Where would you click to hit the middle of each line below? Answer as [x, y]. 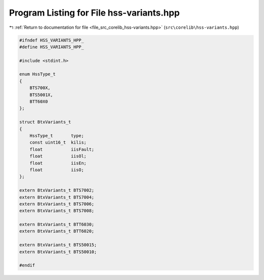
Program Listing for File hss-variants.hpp [94, 13]
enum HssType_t [37, 74]
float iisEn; [58, 163]
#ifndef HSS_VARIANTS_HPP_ [52, 40]
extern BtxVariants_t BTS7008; [57, 211]
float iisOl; [58, 156]
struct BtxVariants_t [45, 122]
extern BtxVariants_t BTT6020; [57, 231]
